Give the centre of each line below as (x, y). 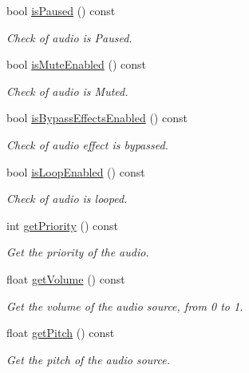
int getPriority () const (62, 225)
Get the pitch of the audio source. (88, 359)
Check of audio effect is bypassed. (87, 144)
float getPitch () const (61, 333)
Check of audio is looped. (67, 198)
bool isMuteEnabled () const (76, 64)
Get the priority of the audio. (78, 252)
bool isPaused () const (61, 10)
